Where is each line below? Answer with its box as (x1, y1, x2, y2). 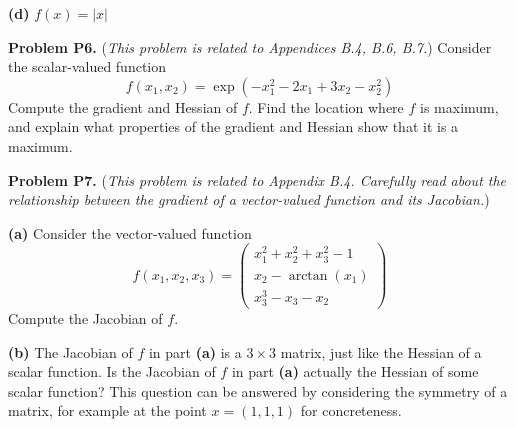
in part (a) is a (148, 341, 242, 362)
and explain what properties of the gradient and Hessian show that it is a (8, 116, 459, 137)
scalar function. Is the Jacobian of (8, 361, 216, 382)
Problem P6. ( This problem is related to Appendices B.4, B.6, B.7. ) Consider (8, 36, 492, 57)
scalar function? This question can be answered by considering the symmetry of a (8, 380, 508, 401)
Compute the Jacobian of (8, 307, 163, 328)
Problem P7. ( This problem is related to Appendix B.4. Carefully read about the (8, 169, 507, 190)
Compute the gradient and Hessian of (8, 96, 238, 117)
